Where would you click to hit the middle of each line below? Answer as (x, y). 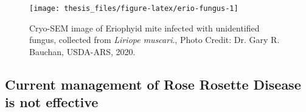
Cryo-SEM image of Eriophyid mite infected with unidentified (144, 28)
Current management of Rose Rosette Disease (153, 84)
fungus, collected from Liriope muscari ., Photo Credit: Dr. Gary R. (155, 40)
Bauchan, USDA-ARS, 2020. (82, 51)
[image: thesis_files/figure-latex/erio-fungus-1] (134, 8)
